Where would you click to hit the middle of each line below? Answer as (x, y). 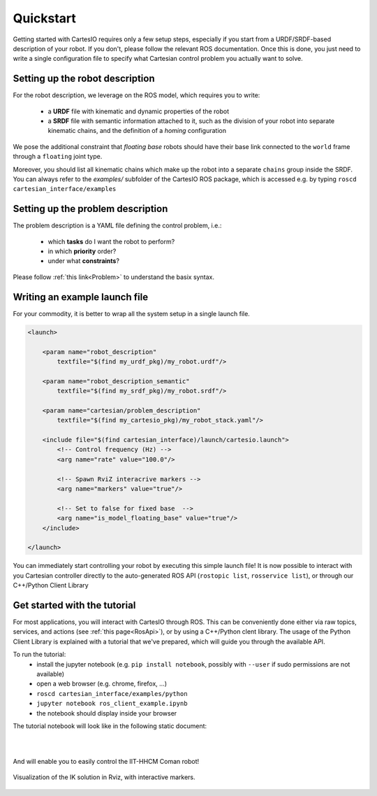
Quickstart (45, 18)
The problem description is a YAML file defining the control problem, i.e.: (117, 226)
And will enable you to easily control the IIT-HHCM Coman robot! (106, 762)
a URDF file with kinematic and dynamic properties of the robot (139, 111)
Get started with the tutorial (74, 605)
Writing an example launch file (81, 297)
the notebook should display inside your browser (107, 713)
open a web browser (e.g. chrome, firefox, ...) (102, 684)
